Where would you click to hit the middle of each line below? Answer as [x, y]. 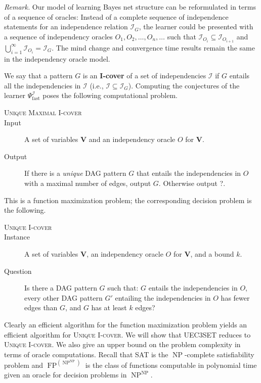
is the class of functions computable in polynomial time [171, 365]
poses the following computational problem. [110, 95]
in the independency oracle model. [57, 58]
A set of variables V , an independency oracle [94, 253]
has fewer [235, 297]
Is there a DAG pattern [61, 288]
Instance [17, 237]
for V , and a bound [204, 253]
